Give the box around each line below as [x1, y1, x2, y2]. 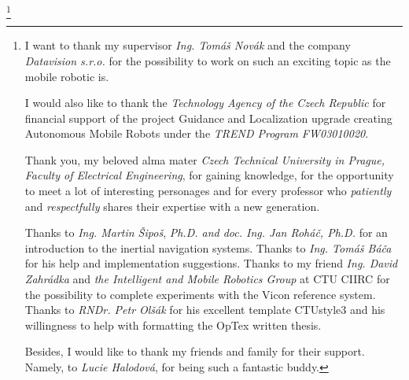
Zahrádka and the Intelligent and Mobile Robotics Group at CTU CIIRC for [24, 271, 390, 287]
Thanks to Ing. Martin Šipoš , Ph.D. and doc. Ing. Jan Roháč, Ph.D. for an [24, 224, 388, 241]
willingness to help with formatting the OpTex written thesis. [24, 316, 322, 333]
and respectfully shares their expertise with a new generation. [24, 197, 320, 214]
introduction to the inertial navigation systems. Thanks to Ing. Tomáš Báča [24, 239, 392, 256]
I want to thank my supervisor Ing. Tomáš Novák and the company [24, 37, 351, 53]
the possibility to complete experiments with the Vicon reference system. [24, 286, 376, 302]
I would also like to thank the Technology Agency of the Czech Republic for [24, 94, 386, 111]
